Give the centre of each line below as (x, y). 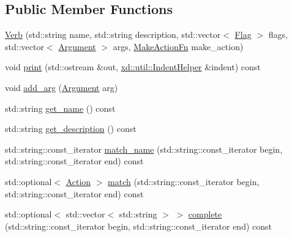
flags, (278, 35)
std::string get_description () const (71, 129)
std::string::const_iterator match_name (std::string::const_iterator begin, (144, 149)
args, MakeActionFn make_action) (178, 46)
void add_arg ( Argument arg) (62, 87)
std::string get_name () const (60, 108)
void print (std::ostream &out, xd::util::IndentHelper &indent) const (133, 67)
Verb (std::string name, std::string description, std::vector (113, 35)
